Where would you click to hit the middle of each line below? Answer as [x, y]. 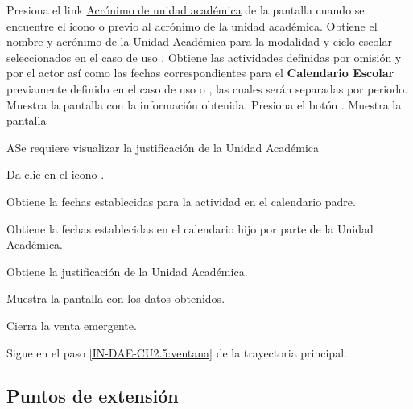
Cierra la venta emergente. [72, 325]
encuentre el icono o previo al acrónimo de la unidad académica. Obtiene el [192, 25]
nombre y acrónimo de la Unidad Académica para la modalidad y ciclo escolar [199, 41]
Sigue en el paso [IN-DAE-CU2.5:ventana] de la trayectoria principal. [177, 352]
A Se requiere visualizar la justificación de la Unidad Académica [163, 147]
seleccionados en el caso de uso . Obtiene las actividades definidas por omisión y [204, 57]
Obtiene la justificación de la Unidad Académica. [127, 271]
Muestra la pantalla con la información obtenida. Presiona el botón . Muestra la [204, 104]
